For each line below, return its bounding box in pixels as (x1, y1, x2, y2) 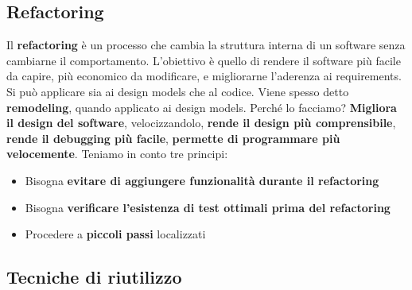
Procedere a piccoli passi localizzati (25, 226, 206, 242)
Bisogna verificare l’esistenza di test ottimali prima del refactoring (25, 199, 391, 215)
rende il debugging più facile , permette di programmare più (6, 130, 340, 146)
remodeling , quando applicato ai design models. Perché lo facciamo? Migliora (6, 99, 397, 115)
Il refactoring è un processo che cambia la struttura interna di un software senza (6, 37, 406, 53)
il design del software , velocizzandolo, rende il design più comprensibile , (6, 114, 396, 131)
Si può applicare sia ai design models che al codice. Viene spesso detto (6, 83, 349, 99)
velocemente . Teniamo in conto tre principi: (6, 145, 228, 162)
